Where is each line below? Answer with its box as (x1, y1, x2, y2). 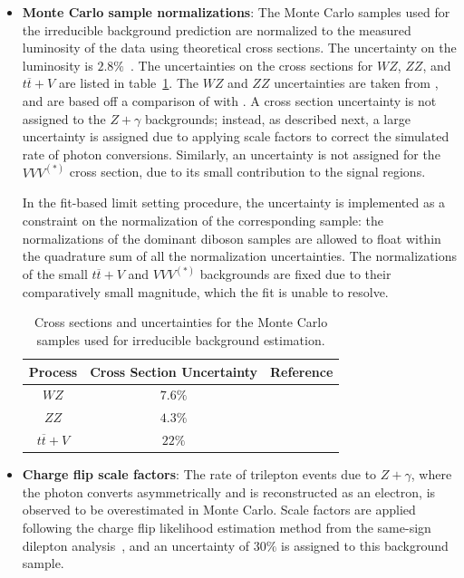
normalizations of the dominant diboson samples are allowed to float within (22, 228, 441, 247)
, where (411, 465, 452, 484)
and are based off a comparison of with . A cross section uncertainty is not (22, 91, 437, 110)
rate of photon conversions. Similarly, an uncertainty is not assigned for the (22, 144, 440, 163)
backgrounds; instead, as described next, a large (145, 109, 411, 128)
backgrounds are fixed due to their (199, 265, 391, 284)
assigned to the (22, 109, 106, 128)
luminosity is (22, 55, 93, 74)
